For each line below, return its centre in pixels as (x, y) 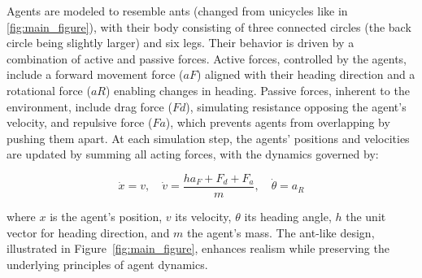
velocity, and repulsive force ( (80, 122)
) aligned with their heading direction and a (306, 74)
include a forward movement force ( (95, 74)
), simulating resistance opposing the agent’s (296, 106)
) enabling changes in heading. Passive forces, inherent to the (257, 90)
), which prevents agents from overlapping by (278, 122)
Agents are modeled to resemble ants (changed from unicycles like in (177, 11)
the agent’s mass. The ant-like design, (281, 232)
